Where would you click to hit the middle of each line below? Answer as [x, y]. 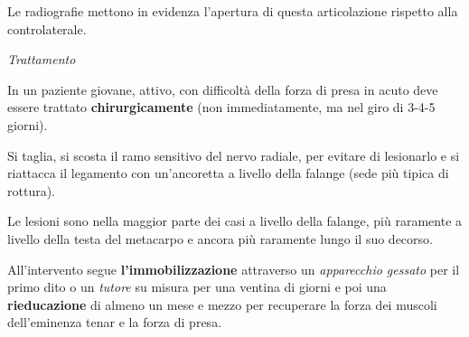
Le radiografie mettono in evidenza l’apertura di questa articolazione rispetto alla [233, 11]
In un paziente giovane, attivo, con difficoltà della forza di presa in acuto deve [223, 89]
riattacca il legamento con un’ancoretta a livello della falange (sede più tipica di [228, 173]
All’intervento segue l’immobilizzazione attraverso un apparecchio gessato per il [234, 269]
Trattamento [42, 59]
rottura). [31, 190]
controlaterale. [47, 28]
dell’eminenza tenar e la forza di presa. [115, 322]
